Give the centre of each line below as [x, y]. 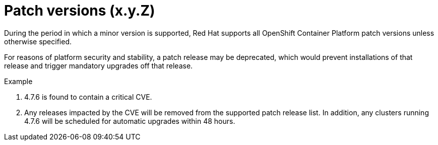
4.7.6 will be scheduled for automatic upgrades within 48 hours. [130, 121]
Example [18, 81]
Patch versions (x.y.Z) [80, 11]
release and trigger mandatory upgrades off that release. [99, 65]
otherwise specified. [38, 41]
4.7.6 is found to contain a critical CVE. [88, 97]
